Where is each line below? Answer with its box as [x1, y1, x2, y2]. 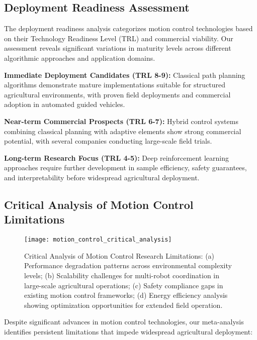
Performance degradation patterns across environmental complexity [24, 260, 232, 271]
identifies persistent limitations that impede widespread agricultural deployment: [4, 326, 253, 336]
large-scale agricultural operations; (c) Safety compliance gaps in [24, 280, 223, 290]
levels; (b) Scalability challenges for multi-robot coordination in [24, 270, 220, 280]
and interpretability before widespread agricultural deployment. [4, 172, 200, 182]
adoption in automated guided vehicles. [4, 99, 125, 109]
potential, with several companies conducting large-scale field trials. [4, 136, 212, 146]
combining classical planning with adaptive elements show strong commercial [4, 126, 241, 136]
